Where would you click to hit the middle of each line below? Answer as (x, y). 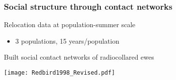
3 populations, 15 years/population (67, 40)
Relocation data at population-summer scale (70, 24)
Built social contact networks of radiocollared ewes (79, 57)
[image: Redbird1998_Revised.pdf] (60, 73)
